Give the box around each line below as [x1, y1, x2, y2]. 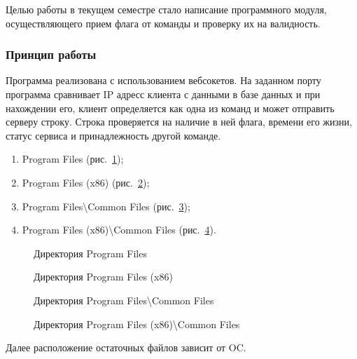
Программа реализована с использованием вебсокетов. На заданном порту [6, 73, 321, 88]
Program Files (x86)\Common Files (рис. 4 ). [22, 222, 216, 237]
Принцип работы [6, 46, 97, 63]
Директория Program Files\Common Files [34, 292, 214, 307]
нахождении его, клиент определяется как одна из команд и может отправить [6, 100, 335, 115]
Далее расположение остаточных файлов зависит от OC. [6, 340, 246, 355]
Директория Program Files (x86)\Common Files [34, 316, 240, 331]
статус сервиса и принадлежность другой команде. [6, 128, 221, 142]
